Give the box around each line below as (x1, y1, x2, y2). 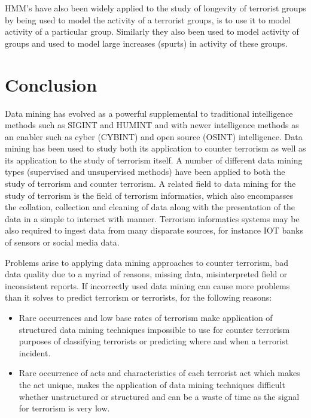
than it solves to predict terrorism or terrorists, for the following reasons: (5, 291, 272, 304)
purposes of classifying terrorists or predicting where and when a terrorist (19, 335, 289, 347)
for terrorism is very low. (19, 402, 110, 414)
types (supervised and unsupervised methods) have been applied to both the (5, 165, 285, 178)
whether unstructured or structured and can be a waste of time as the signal (19, 390, 300, 402)
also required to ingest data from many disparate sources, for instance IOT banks (5, 224, 303, 237)
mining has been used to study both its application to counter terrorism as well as (5, 142, 306, 155)
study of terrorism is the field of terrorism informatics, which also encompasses (5, 189, 293, 201)
